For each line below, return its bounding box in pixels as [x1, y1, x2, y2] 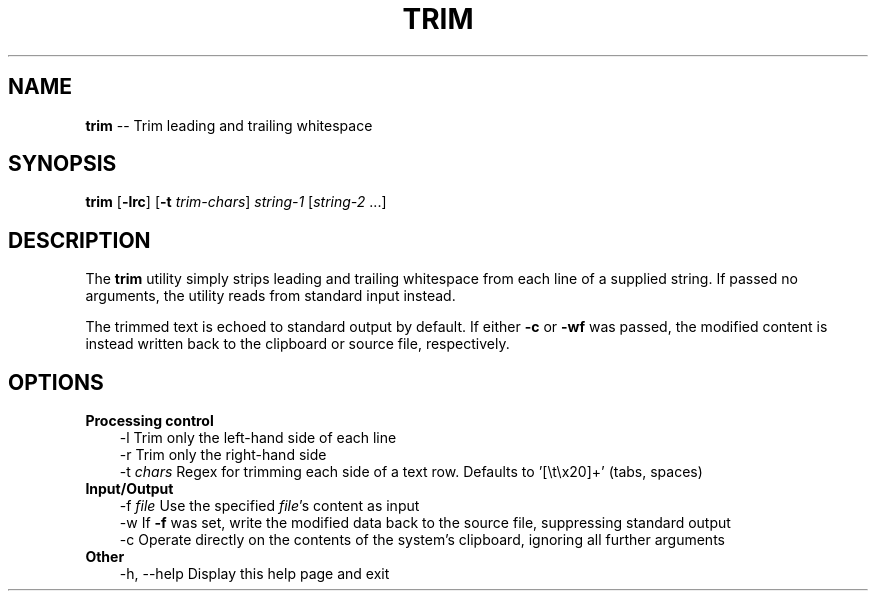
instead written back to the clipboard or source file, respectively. [85, 335, 510, 353]
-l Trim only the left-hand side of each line [119, 429, 397, 447]
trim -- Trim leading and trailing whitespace [85, 116, 373, 134]
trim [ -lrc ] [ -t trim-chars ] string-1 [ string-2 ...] [85, 193, 387, 211]
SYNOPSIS [8, 151, 117, 177]
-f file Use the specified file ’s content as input [119, 497, 420, 515]
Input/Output [85, 480, 174, 498]
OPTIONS [8, 369, 104, 395]
